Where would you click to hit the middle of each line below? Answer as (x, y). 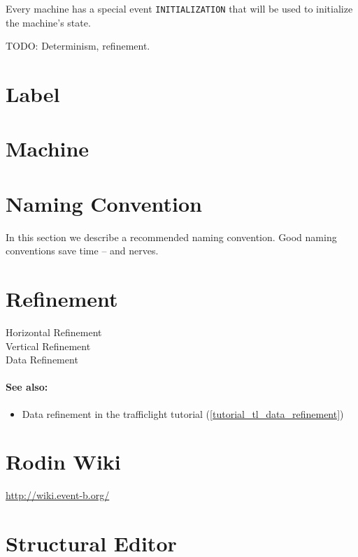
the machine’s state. (48, 22)
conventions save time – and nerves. (82, 251)
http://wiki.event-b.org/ (58, 495)
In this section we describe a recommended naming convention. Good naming (171, 237)
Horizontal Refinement (54, 332)
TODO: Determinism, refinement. (78, 46)
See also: (27, 387)
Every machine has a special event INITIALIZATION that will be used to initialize (179, 8)
